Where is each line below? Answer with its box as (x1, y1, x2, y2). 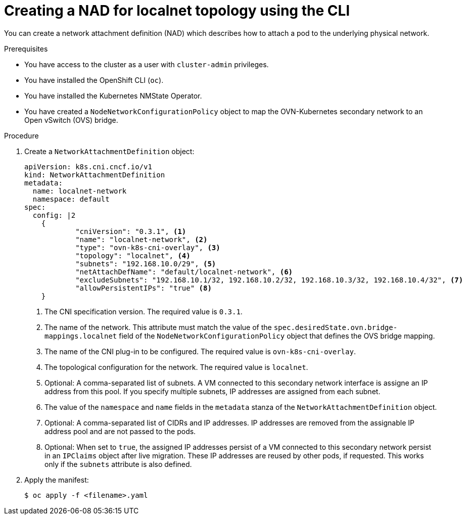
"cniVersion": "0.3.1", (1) (75, 227, 187, 235)
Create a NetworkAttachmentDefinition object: (24, 147, 195, 156)
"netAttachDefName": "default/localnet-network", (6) (75, 267, 293, 276)
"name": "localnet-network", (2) (75, 235, 208, 244)
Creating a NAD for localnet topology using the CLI (4, 2, 350, 19)
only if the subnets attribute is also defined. (44, 459, 192, 468)
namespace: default (32, 195, 110, 203)
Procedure (4, 131, 39, 140)
